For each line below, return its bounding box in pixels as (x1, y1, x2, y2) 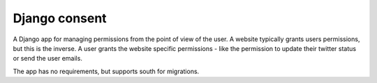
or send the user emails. (13, 54, 83, 63)
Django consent (13, 10, 108, 26)
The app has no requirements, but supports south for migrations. (13, 67, 200, 75)
